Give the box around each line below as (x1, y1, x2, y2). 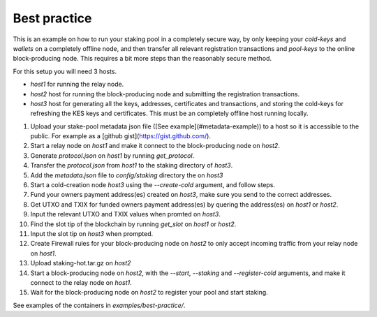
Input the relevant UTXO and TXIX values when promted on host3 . (30, 210, 221, 219)
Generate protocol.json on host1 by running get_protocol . (30, 151, 195, 160)
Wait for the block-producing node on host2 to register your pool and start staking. (30, 288, 268, 297)
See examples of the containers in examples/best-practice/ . (13, 301, 186, 309)
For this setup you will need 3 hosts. (13, 67, 117, 75)
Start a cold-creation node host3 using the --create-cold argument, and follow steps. (30, 181, 276, 189)
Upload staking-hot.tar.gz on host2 (30, 259, 131, 267)
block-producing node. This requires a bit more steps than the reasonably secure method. (13, 54, 272, 63)
